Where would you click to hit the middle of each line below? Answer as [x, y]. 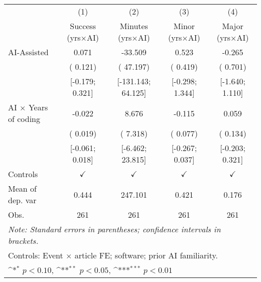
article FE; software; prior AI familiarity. [146, 255]
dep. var [22, 200]
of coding [24, 119]
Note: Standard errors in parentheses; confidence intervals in [114, 229]
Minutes [134, 26]
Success [83, 26]
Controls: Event [36, 255]
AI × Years [28, 107]
